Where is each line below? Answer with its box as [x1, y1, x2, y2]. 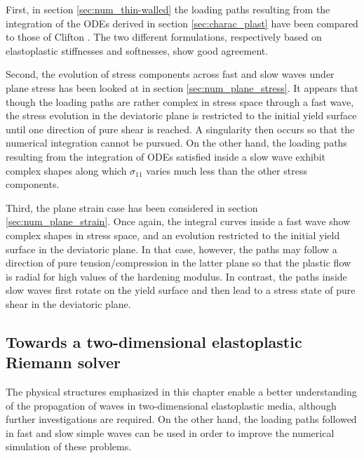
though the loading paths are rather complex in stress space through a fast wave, [6, 94, 354, 109]
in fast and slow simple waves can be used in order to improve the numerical [6, 425, 335, 440]
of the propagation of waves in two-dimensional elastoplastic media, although [6, 398, 337, 412]
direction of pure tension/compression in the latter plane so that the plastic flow [6, 255, 351, 270]
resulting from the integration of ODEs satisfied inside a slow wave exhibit [6, 149, 325, 163]
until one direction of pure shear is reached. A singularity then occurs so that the [6, 121, 355, 136]
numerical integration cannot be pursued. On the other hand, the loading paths [6, 135, 347, 150]
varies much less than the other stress [146, 163, 307, 177]
